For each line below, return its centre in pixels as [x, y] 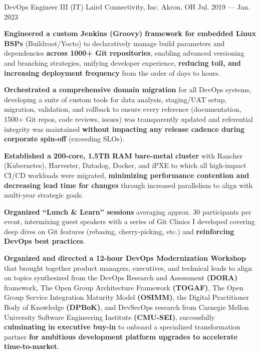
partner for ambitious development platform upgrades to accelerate [121, 336]
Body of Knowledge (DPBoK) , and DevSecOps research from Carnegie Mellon [126, 307]
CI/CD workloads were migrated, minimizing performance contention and [127, 175]
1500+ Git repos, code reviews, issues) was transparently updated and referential [128, 119]
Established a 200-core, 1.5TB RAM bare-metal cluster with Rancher [123, 155]
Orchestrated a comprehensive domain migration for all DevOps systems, [128, 90]
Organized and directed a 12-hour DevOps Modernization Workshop [125, 258]
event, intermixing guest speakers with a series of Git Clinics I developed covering [129, 221]
